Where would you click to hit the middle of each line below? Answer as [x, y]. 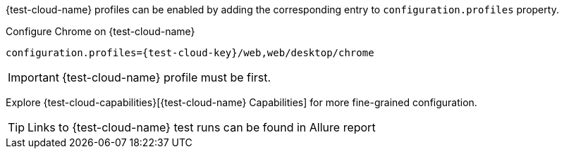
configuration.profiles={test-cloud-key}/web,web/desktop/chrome [190, 53]
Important [33, 77]
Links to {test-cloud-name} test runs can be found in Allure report [202, 127]
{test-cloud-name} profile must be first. [166, 77]
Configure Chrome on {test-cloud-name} [100, 31]
